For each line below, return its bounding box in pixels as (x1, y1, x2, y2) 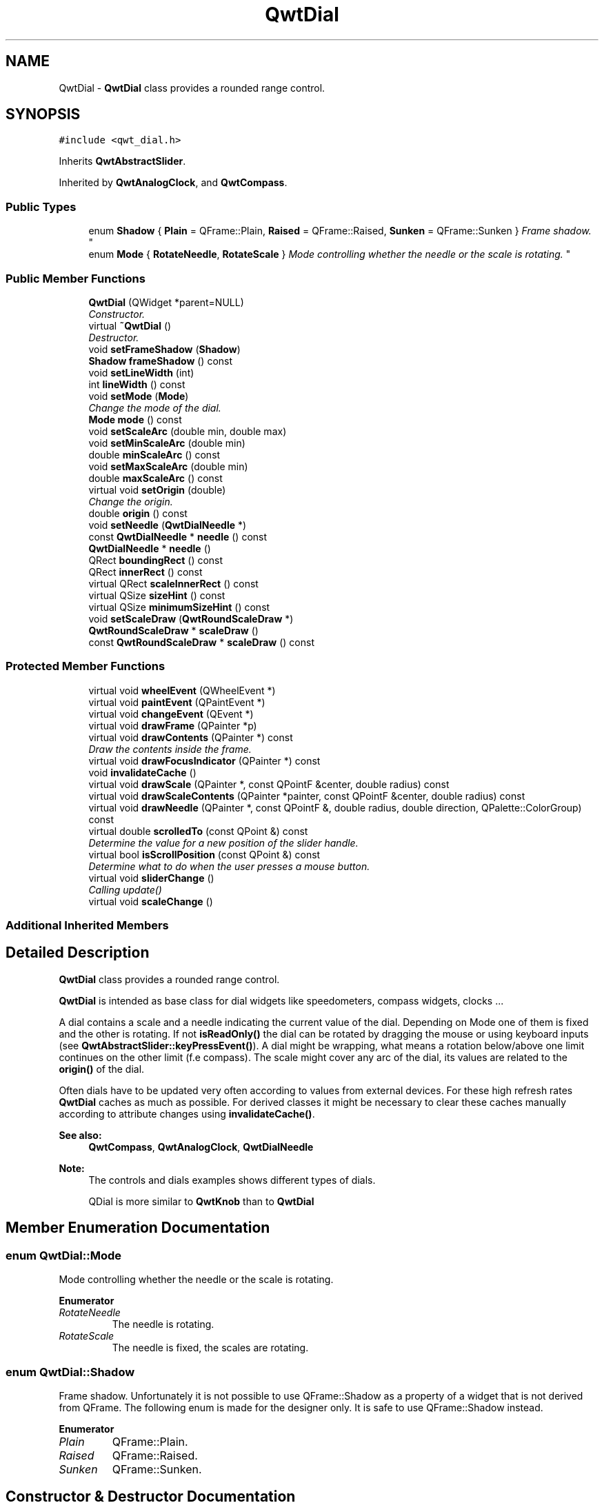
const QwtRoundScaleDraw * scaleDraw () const (88, 636, 314, 648)
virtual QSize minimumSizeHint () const (88, 601, 270, 613)
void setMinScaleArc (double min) (88, 436, 245, 449)
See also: (59, 1129, 102, 1141)
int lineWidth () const (88, 378, 185, 390)
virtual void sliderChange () (88, 871, 214, 884)
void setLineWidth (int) (88, 366, 194, 379)
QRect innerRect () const (88, 565, 203, 578)
